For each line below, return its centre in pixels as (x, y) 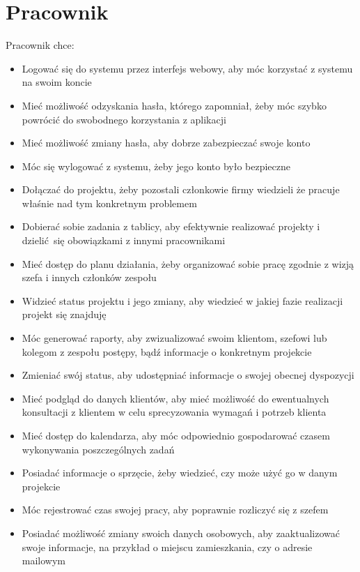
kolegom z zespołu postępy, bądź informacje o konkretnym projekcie (167, 351)
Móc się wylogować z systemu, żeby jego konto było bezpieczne (156, 166)
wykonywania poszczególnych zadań (98, 449)
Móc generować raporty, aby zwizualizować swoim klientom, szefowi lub (174, 338)
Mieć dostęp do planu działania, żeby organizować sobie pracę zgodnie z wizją (188, 263)
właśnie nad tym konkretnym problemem (109, 203)
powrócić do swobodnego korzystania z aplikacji (124, 119)
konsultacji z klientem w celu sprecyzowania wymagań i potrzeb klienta (174, 412)
